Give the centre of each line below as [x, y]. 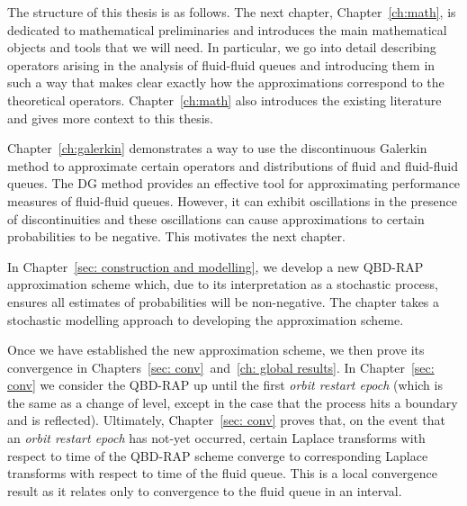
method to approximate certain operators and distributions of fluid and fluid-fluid [233, 165]
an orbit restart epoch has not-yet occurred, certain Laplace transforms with [216, 438]
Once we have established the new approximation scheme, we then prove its [216, 350]
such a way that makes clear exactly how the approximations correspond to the [226, 82]
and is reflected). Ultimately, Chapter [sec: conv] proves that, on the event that [226, 420]
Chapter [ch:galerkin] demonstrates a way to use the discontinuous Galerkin [217, 148]
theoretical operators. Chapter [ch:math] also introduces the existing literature [225, 99]
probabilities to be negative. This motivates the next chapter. [176, 236]
